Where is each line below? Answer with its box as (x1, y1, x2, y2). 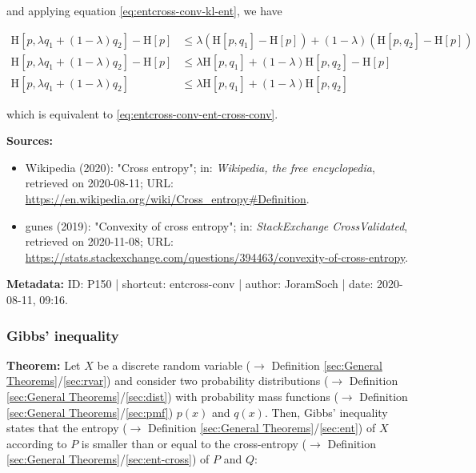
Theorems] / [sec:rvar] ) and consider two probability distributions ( (6, 372, 329, 389)
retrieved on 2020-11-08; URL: (25, 233, 174, 250)
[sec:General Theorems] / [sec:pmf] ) (6, 403, 174, 420)
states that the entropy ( (6, 419, 127, 436)
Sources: (6, 132, 53, 149)
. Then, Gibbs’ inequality (264, 403, 388, 420)
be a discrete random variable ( (97, 356, 250, 373)
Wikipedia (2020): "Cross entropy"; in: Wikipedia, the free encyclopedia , (25, 158, 375, 175)
